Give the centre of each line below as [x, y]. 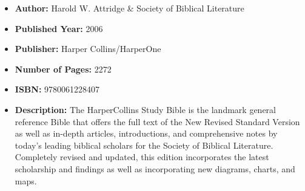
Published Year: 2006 [59, 28]
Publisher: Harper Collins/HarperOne [88, 49]
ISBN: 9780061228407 [57, 89]
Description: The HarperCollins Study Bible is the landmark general [145, 109]
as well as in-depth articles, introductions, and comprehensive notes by [146, 133]
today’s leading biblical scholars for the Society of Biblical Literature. [144, 145]
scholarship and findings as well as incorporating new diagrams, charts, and [155, 168]
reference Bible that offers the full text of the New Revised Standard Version [157, 121]
